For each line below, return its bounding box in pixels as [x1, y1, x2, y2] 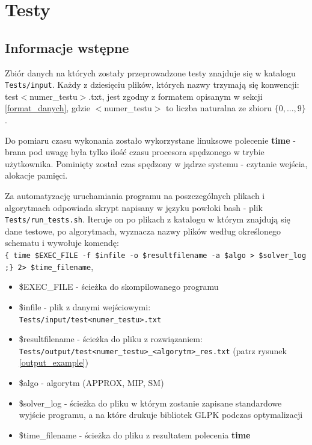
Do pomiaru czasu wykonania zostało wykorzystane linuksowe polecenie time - [5, 133, 296, 146]
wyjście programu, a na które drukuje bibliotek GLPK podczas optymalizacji [19, 408, 303, 421]
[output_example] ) [19, 356, 88, 369]
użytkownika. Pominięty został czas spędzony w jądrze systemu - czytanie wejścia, [5, 157, 308, 170]
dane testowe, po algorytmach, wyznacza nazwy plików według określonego [5, 224, 281, 237]
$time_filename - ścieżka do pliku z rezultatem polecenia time [19, 428, 251, 441]
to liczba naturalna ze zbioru [166, 102, 272, 114]
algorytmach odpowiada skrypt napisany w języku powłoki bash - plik [5, 201, 263, 213]
